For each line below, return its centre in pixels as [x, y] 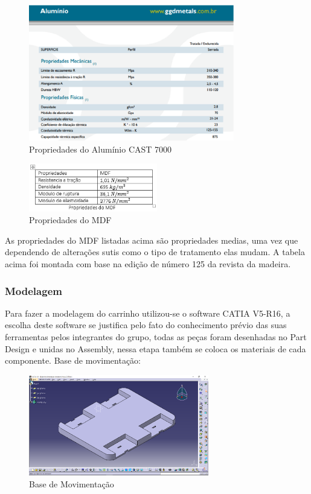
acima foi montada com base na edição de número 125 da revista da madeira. [148, 264]
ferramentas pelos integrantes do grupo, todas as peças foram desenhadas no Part [156, 337]
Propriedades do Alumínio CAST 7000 [101, 149]
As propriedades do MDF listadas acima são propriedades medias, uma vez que [152, 240]
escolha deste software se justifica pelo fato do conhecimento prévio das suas [146, 325]
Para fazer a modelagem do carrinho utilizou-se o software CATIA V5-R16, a [148, 313]
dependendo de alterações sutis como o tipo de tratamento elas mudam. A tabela [155, 252]
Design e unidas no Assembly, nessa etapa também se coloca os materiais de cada [155, 348]
